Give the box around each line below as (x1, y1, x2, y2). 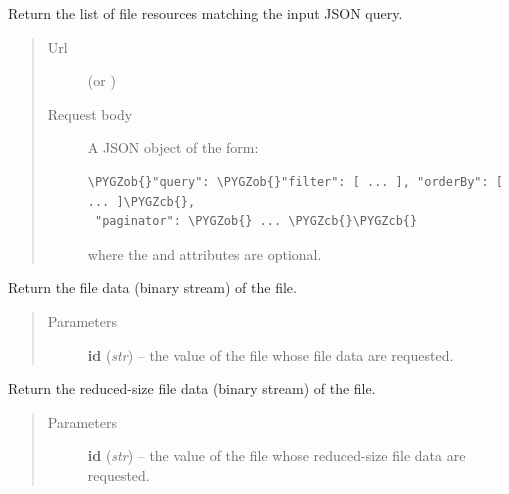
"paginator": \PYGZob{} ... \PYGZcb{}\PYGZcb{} (94, 214, 418, 229)
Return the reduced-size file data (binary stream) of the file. (8, 378, 376, 399)
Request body (47, 103, 133, 124)
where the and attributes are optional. (87, 243, 322, 264)
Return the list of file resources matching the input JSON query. (8, 3, 403, 23)
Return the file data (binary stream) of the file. (8, 277, 297, 298)
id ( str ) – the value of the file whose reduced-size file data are (87, 445, 466, 466)
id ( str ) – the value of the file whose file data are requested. (87, 344, 454, 365)
